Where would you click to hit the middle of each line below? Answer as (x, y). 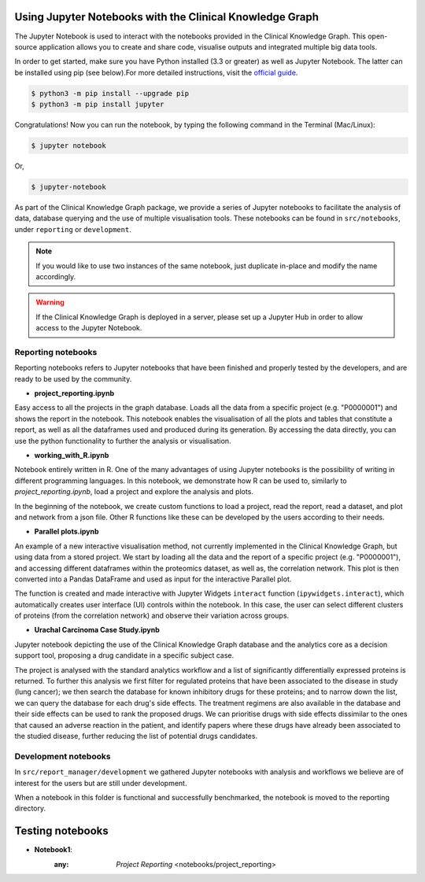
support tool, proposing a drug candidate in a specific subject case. (124, 655)
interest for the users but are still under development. (101, 783)
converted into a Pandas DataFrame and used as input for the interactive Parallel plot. (153, 579)
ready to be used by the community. (73, 378)
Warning (50, 302)
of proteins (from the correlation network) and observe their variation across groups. (152, 616)
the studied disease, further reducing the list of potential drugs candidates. (136, 736)
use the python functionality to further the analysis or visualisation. (123, 441)
